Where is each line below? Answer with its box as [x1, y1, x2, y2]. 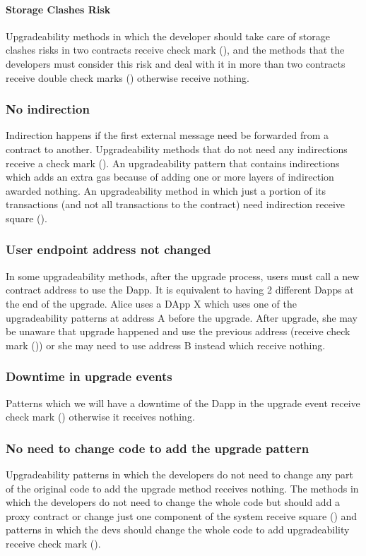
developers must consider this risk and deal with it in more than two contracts [6, 56, 346, 71]
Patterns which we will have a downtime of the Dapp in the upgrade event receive [6, 395, 360, 410]
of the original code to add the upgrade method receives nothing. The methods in [6, 481, 359, 495]
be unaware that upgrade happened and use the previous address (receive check [6, 324, 350, 339]
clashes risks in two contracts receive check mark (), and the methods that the [6, 42, 345, 57]
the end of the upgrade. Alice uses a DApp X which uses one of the [6, 296, 297, 310]
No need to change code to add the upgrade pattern [6, 439, 309, 457]
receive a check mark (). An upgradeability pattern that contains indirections [6, 155, 340, 170]
